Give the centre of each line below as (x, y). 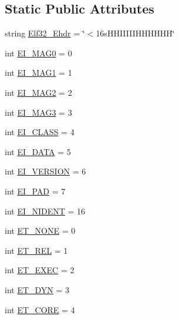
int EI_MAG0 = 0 (38, 53)
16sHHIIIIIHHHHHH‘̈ (135, 33)
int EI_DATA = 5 (38, 151)
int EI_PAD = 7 (35, 191)
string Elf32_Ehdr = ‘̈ (45, 33)
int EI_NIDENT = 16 (45, 211)
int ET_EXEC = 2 (40, 270)
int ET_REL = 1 (36, 250)
